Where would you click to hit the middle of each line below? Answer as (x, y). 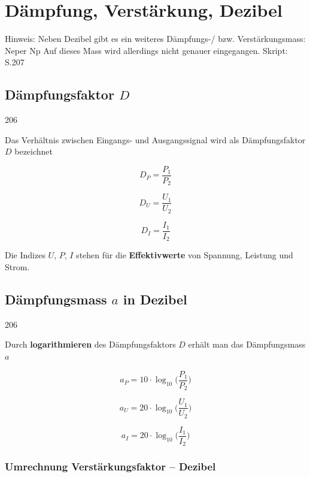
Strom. (17, 267)
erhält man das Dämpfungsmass (247, 344)
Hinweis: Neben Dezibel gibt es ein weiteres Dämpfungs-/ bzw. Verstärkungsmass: (155, 39)
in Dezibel (155, 299)
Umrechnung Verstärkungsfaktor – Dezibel (110, 467)
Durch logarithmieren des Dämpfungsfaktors (90, 344)
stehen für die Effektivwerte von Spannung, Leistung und (185, 255)
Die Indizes (25, 255)
